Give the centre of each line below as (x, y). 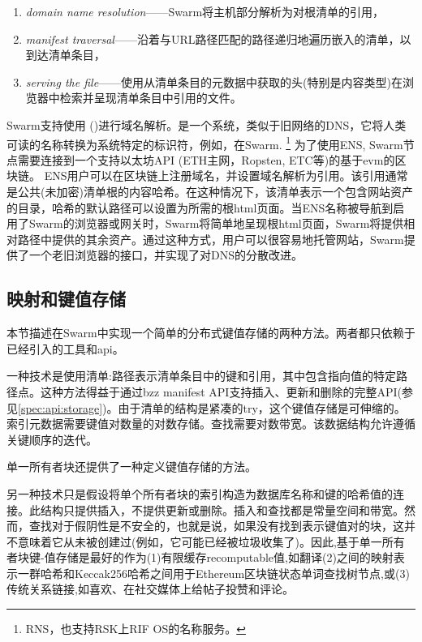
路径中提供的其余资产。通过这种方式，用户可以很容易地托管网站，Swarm (211, 239)
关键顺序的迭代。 (52, 439)
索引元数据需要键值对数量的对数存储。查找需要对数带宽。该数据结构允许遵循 (211, 424)
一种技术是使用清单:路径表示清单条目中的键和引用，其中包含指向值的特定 (201, 376)
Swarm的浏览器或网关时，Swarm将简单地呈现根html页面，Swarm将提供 (216, 223)
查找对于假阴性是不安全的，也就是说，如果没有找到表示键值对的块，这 (216, 526)
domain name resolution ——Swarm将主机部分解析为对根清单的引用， (205, 11)
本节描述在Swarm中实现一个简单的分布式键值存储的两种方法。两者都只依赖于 (211, 333)
